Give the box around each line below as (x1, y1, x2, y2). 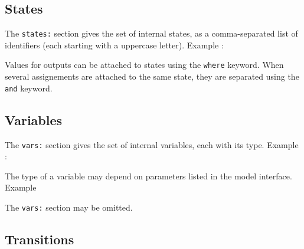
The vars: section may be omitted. (5, 201, 133, 213)
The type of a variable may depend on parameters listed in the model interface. (5, 169, 292, 182)
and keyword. (5, 81, 53, 94)
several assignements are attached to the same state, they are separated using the (5, 70, 299, 83)
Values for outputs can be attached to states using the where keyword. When (5, 58, 284, 71)
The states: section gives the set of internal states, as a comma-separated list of (5, 27, 298, 40)
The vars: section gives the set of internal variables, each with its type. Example (5, 138, 299, 150)
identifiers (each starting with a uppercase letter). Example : (5, 38, 224, 51)
